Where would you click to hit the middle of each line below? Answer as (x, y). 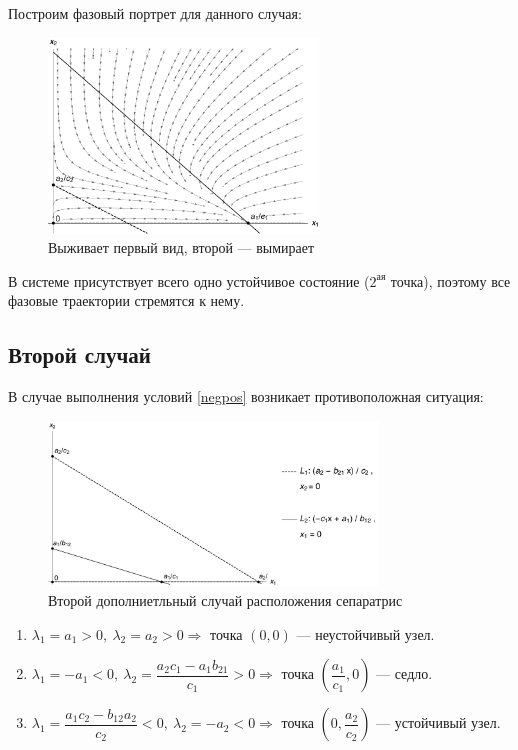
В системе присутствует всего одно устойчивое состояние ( (189, 280)
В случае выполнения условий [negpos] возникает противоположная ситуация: (246, 396)
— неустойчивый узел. (365, 633)
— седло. (404, 673)
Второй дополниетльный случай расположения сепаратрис (225, 600)
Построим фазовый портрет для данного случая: (155, 13)
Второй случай (79, 354)
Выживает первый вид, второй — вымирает (181, 247)
